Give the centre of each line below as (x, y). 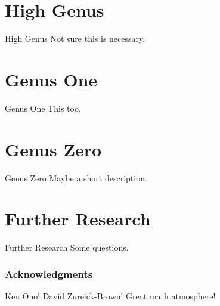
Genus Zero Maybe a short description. (76, 177)
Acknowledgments (49, 273)
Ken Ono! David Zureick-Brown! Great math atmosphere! (110, 296)
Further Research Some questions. (67, 247)
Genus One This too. (43, 108)
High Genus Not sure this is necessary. (75, 38)
